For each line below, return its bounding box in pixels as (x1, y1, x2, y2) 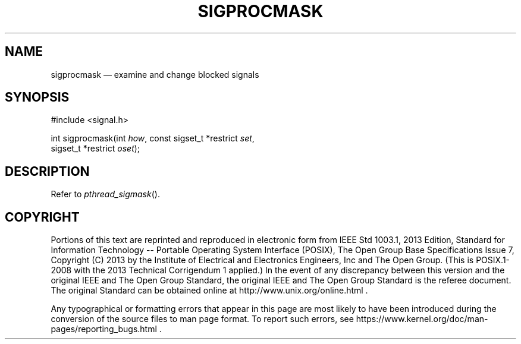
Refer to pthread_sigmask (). (51, 189, 160, 200)
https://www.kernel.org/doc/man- (356, 314, 488, 324)
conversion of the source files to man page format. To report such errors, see (51, 314, 354, 324)
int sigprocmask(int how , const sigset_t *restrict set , (51, 133, 255, 144)
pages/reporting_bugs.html (51, 324, 157, 334)
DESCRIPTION (5, 163, 90, 179)
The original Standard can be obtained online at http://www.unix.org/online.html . (51, 285, 368, 296)
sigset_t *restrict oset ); (51, 143, 140, 154)
